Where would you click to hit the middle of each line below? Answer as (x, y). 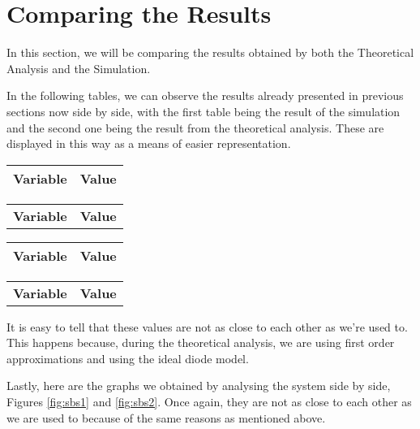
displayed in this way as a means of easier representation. (149, 143)
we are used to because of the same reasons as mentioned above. (166, 417)
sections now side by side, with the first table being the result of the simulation (204, 111)
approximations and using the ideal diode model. (128, 358)
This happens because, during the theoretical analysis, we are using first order (201, 342)
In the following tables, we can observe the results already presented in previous (205, 95)
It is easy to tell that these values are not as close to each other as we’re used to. (207, 326)
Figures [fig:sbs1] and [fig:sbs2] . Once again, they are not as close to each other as (209, 402)
